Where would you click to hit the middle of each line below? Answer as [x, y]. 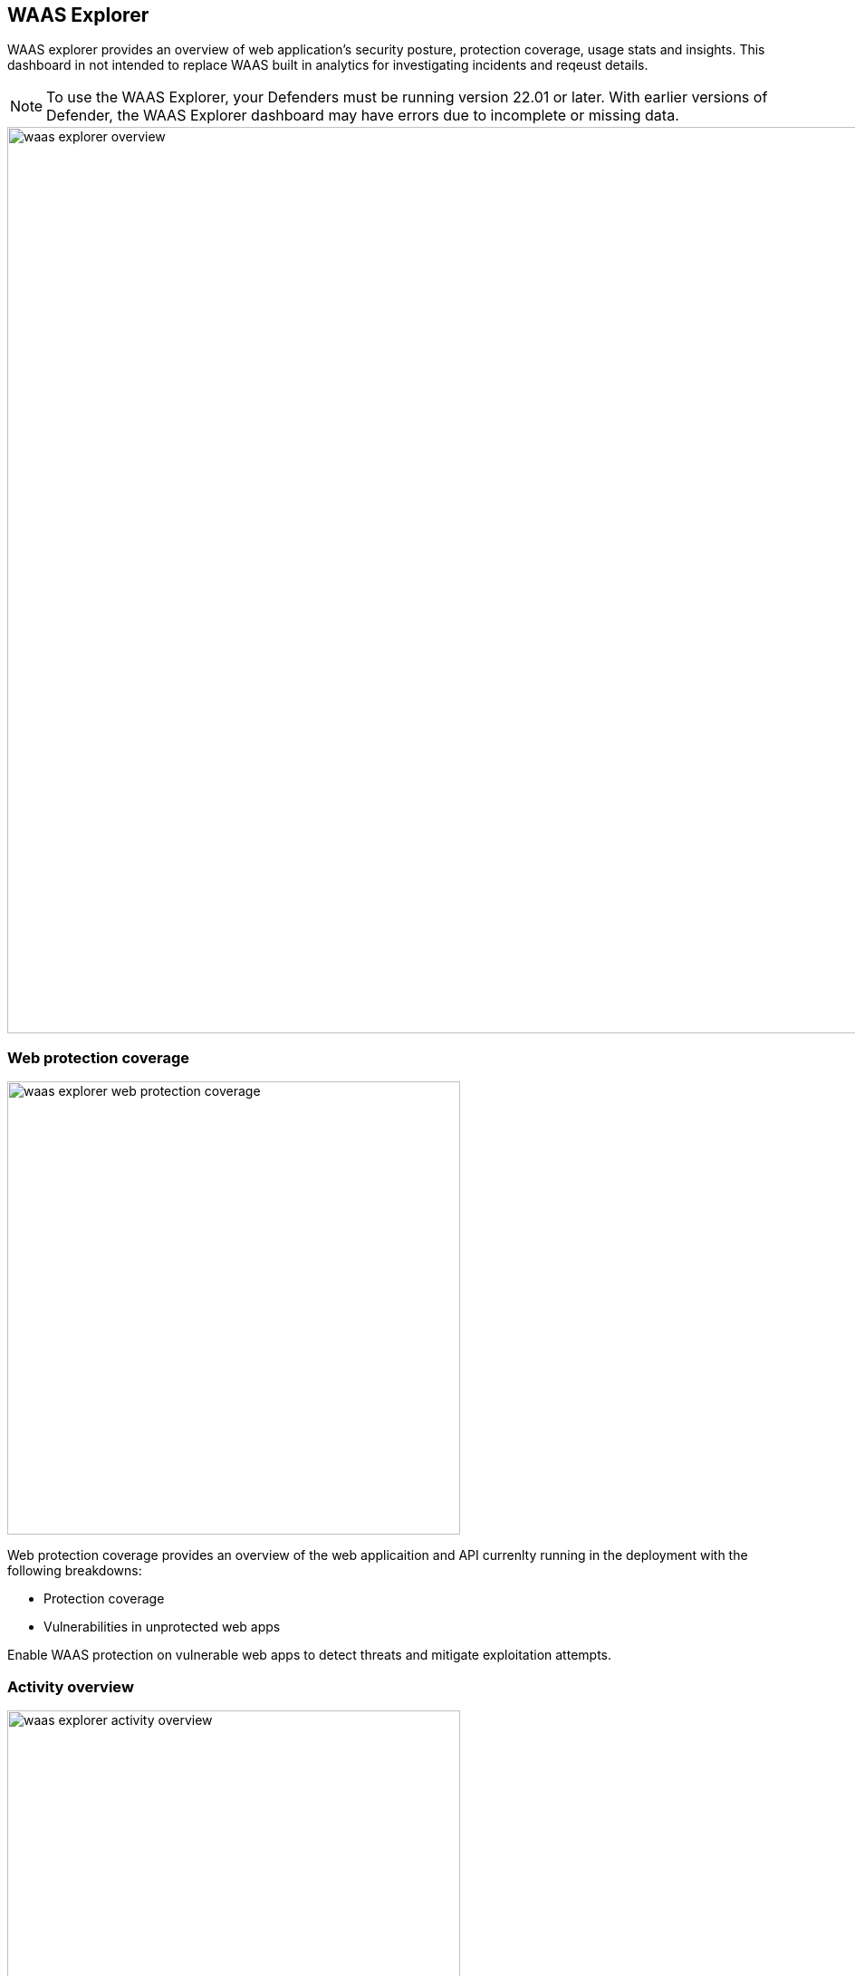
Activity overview [71, 1686]
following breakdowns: [75, 1571]
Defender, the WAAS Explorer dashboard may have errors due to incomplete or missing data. [363, 116]
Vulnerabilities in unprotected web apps [162, 1627]
